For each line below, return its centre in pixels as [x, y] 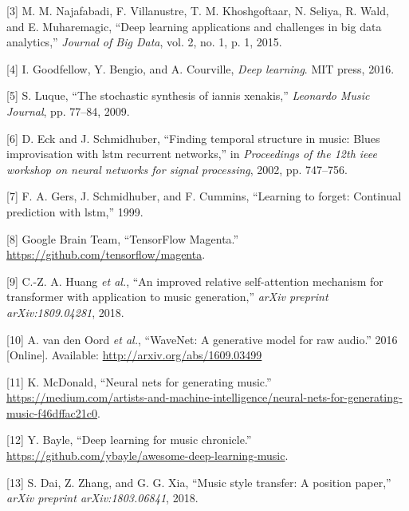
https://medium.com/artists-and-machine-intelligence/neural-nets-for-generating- [204, 397]
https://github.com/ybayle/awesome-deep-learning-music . [147, 456]
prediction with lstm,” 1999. [75, 211]
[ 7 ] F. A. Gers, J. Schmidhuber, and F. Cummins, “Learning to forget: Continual [204, 196]
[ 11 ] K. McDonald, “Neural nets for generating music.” [139, 381]
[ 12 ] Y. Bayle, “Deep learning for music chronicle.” [129, 440]
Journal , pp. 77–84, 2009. [68, 111]
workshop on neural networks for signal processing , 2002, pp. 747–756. [177, 169]
